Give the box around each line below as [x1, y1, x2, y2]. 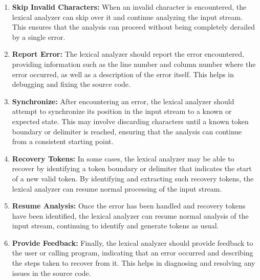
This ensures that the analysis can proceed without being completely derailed [12, 21, 255, 32]
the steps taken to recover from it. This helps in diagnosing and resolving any [12, 258, 255, 268]
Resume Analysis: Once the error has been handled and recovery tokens [12, 200, 246, 211]
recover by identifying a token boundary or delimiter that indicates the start [12, 163, 252, 174]
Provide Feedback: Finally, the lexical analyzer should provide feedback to [12, 237, 253, 248]
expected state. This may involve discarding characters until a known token [12, 115, 249, 126]
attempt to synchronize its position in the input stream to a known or [12, 106, 232, 116]
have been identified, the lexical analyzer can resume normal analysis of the [12, 210, 249, 221]
